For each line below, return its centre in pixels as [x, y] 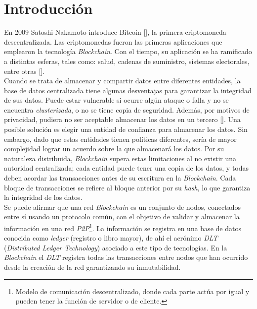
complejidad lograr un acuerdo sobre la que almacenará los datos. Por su [114, 149]
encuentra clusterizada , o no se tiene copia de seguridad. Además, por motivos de [127, 109]
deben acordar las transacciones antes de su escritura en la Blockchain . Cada [120, 178]
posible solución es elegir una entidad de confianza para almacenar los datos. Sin [126, 129]
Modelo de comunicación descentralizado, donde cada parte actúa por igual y [132, 291]
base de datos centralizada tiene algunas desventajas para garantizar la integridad [128, 90]
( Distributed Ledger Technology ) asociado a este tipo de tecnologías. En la [116, 247]
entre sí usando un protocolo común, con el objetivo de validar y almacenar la [122, 216]
